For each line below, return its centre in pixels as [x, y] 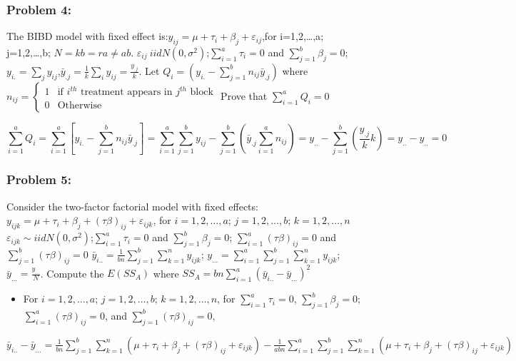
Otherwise [80, 106]
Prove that [244, 95]
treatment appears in [127, 92]
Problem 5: [39, 179]
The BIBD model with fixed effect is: [87, 36]
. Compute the [72, 273]
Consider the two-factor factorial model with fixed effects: [132, 206]
